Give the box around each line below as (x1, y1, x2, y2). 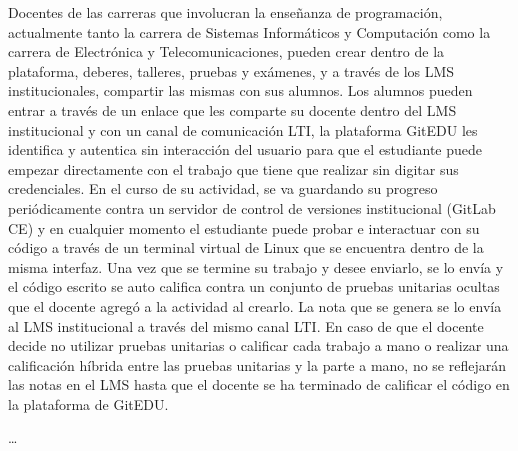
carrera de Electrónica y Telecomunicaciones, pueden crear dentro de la (8, 41, 445, 62)
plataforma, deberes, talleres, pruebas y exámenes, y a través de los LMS (8, 60, 455, 81)
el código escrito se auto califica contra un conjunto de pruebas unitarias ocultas (8, 276, 500, 297)
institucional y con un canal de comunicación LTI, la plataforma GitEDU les (8, 119, 478, 140)
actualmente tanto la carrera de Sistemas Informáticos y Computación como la (8, 21, 491, 42)
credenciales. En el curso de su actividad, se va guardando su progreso (8, 178, 438, 199)
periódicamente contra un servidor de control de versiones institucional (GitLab (8, 197, 496, 218)
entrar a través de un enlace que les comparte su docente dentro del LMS (8, 99, 457, 120)
